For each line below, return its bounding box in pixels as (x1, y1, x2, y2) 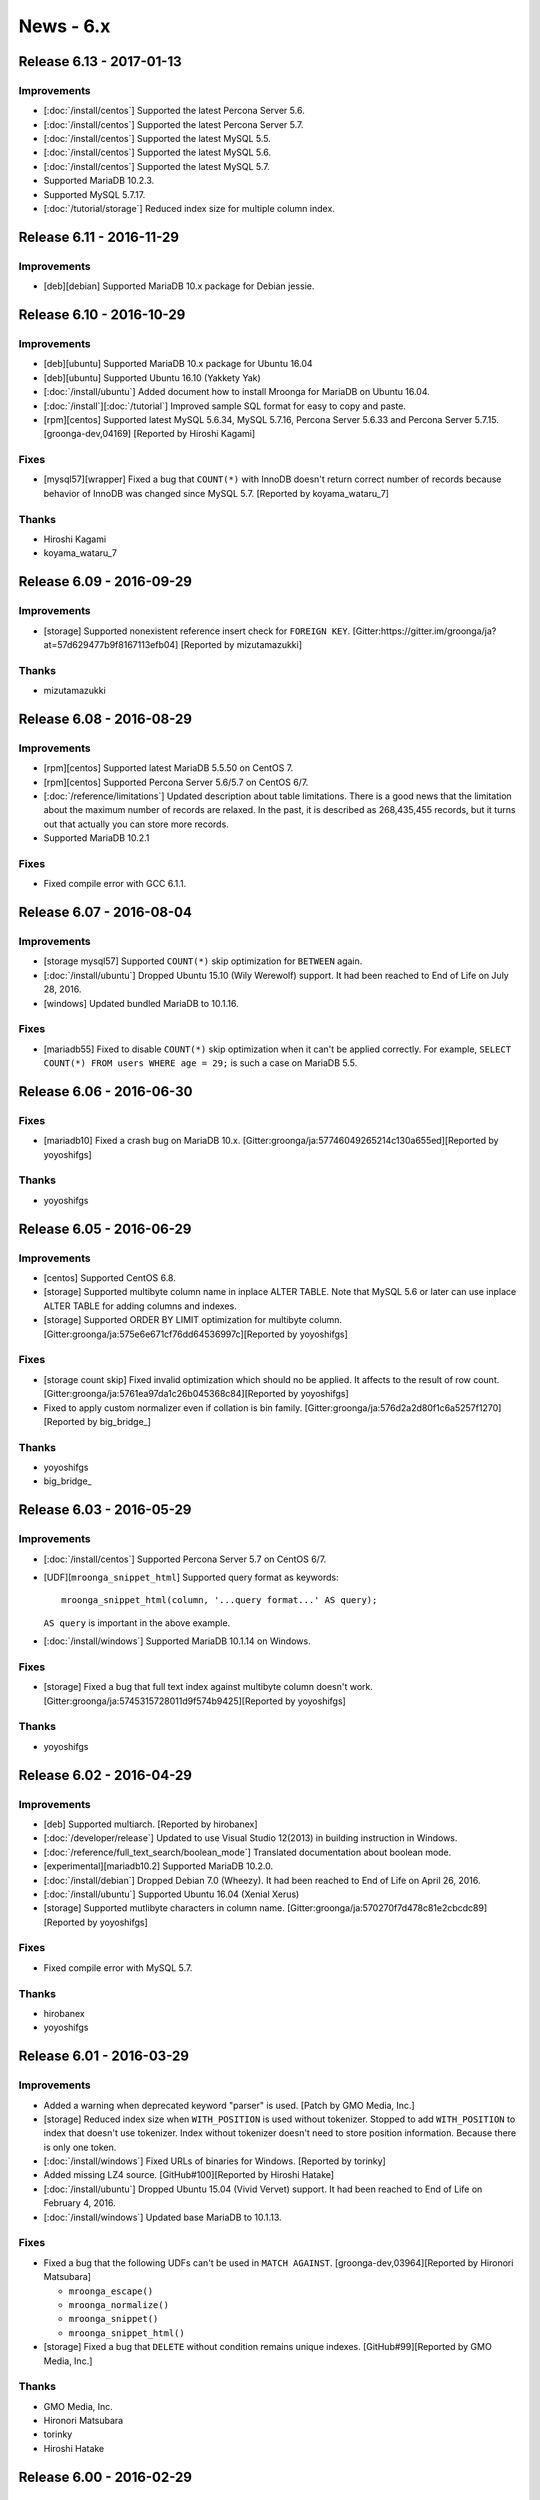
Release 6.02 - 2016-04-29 (18, 1766, 192, 1784)
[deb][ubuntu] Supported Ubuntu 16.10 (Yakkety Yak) (43, 371, 262, 384)
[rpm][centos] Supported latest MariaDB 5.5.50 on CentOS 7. (43, 762, 294, 774)
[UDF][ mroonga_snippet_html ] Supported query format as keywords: (43, 1571, 339, 1583)
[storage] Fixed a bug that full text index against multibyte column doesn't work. (43, 1681, 374, 1693)
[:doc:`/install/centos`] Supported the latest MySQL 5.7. (43, 160, 270, 172)
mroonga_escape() (68, 2285, 154, 2297)
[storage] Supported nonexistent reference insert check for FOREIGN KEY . (43, 625, 351, 637)
